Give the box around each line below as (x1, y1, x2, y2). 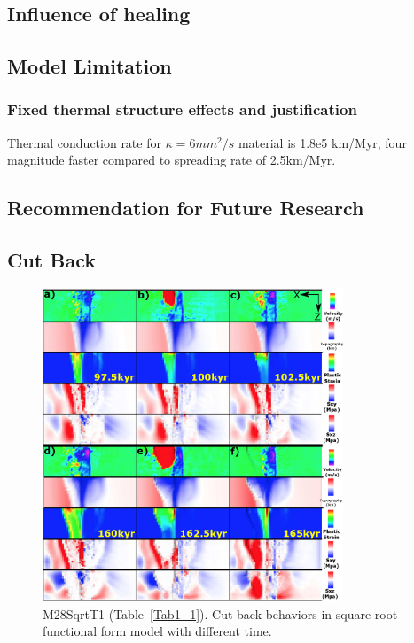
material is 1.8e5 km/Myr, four (238, 133, 407, 151)
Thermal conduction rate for (7, 133, 161, 151)
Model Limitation (7, 52, 172, 80)
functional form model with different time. (43, 622, 272, 640)
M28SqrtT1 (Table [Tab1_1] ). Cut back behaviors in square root (43, 604, 398, 623)
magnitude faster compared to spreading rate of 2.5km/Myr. (7, 151, 336, 169)
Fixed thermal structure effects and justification (7, 98, 357, 120)
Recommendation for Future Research (7, 194, 364, 221)
